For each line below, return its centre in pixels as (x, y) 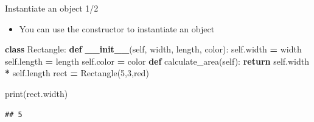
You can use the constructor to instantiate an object (117, 28)
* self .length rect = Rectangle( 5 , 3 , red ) (77, 73)
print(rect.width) (37, 93)
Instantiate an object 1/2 (52, 8)
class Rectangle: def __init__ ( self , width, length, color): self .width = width (153, 49)
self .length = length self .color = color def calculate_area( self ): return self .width (157, 61)
